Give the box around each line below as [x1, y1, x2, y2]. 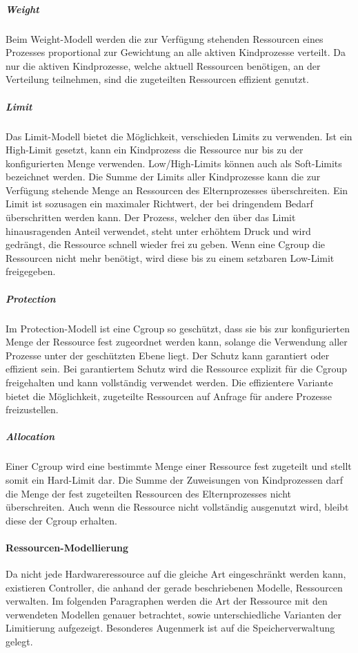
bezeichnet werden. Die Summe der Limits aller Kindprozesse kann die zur [6, 169, 321, 184]
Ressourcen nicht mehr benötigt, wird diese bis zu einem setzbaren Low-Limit [6, 250, 335, 265]
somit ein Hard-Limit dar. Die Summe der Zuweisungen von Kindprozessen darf [6, 472, 343, 486]
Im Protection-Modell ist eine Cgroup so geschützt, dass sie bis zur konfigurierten [6, 321, 350, 335]
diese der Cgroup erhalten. [6, 513, 117, 527]
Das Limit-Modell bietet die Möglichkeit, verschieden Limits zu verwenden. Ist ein [6, 129, 352, 143]
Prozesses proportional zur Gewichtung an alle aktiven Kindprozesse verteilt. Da [6, 45, 346, 59]
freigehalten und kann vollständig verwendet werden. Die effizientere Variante [6, 375, 333, 389]
